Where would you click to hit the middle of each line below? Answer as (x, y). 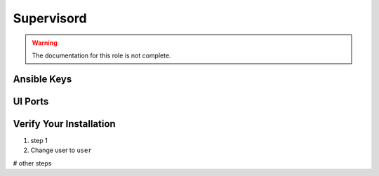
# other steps (32, 163)
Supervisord (50, 18)
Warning (45, 43)
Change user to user (61, 150)
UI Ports (31, 101)
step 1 (39, 140)
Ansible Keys (42, 79)
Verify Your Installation (64, 124)
